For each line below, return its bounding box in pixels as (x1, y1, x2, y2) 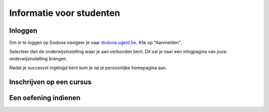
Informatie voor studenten (9, 7, 121, 18)
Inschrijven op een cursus (9, 78, 92, 87)
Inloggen (9, 26, 37, 35)
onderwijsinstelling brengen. (9, 55, 68, 62)
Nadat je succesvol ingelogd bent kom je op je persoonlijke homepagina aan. (9, 65, 167, 71)
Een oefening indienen (9, 94, 81, 102)
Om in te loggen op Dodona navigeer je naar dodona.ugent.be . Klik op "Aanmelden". (9, 40, 182, 46)
